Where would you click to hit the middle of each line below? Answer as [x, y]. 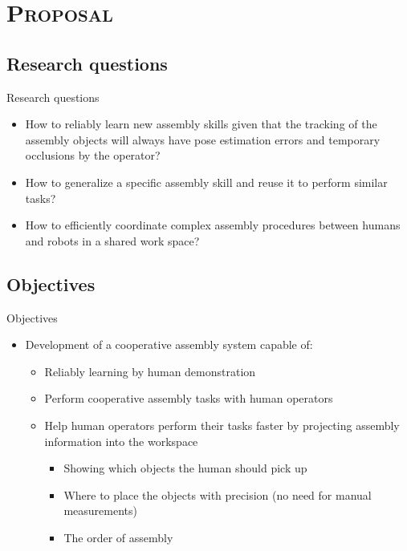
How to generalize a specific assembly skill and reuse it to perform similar [206, 182]
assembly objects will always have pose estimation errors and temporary [203, 139]
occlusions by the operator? [93, 155]
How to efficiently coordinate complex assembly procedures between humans [213, 225]
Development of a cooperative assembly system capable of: [169, 344]
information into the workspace [121, 441]
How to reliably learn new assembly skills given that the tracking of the [201, 124]
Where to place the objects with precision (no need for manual [218, 494]
